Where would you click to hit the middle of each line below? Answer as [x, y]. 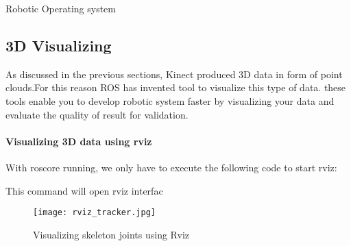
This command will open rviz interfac [84, 190]
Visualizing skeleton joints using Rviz [111, 234]
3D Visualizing [59, 45]
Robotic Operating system [61, 8]
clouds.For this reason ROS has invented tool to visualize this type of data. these [176, 87]
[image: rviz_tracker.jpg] [94, 213]
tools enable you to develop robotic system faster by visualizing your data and [170, 100]
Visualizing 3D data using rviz [79, 141]
